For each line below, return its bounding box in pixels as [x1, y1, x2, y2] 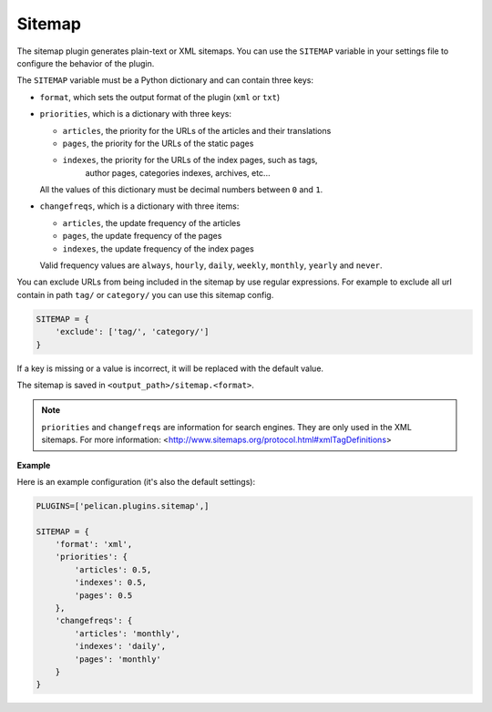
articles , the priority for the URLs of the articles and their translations [62, 125, 332, 136]
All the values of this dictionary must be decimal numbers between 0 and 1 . [39, 184, 323, 195]
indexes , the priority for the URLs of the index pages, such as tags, [62, 155, 318, 166]
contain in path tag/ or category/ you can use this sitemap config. [16, 289, 274, 300]
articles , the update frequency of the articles [62, 217, 241, 228]
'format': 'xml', [55, 539, 133, 550]
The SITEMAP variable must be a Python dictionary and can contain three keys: [16, 75, 314, 86]
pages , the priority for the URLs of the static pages [62, 138, 254, 149]
